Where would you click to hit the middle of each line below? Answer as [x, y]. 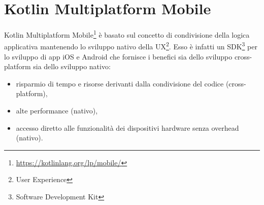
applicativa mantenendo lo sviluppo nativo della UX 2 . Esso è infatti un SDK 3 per [131, 46]
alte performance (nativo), [57, 110]
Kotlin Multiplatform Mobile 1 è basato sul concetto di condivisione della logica [127, 34]
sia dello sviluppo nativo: [72, 66]
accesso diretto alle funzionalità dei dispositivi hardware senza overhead [127, 127]
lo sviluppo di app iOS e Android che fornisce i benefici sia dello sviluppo [118, 56]
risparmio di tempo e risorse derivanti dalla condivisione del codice [120, 83]
